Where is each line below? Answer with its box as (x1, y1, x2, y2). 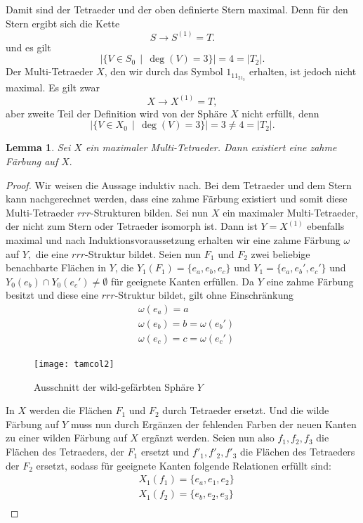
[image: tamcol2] (34, 359, 114, 370)
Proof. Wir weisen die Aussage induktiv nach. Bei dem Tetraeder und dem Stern (6, 177, 352, 192)
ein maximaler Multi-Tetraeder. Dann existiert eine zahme (85, 140, 337, 155)
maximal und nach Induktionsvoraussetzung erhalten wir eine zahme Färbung (6, 232, 341, 247)
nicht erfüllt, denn (242, 105, 319, 120)
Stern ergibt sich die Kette (6, 15, 120, 30)
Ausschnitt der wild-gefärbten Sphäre (34, 379, 194, 394)
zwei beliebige (251, 246, 310, 261)
